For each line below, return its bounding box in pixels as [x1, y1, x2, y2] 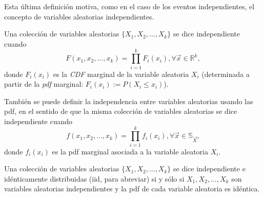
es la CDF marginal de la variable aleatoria [53, 68, 189, 79]
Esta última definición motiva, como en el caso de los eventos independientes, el [4, 1, 255, 11]
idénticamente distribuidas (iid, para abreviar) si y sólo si [4, 173, 185, 184]
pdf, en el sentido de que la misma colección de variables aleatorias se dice [4, 106, 237, 116]
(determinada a [201, 68, 250, 79]
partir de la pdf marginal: [4, 78, 84, 89]
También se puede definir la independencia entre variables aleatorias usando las [4, 95, 253, 106]
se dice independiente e [173, 163, 246, 174]
